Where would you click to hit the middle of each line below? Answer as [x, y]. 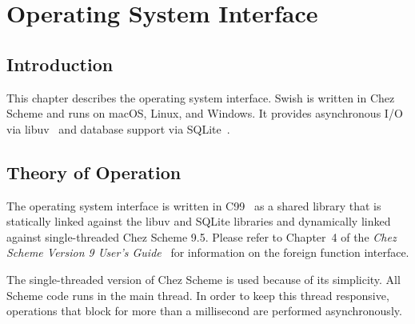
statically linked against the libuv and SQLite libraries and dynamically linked [199, 221]
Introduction [60, 64]
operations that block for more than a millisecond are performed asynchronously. [204, 311]
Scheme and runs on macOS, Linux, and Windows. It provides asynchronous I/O [205, 113]
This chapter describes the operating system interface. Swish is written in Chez [201, 97]
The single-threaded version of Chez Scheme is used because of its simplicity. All [204, 279]
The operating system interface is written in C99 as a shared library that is [194, 205]
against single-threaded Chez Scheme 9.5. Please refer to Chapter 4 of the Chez [202, 236]
